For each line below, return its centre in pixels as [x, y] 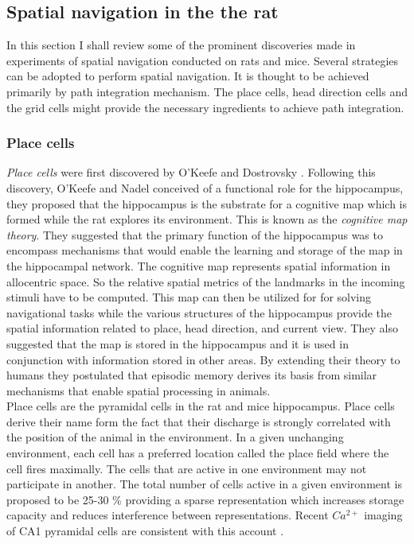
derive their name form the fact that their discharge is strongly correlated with [199, 421]
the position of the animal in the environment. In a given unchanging [175, 437]
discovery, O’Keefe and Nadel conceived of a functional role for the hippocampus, [205, 187]
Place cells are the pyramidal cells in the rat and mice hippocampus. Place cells [201, 406]
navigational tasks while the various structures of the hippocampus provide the [199, 312]
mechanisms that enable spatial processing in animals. [139, 390]
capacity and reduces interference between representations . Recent [168, 515]
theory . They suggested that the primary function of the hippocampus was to [195, 234]
